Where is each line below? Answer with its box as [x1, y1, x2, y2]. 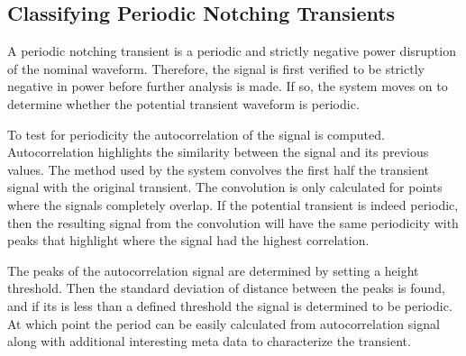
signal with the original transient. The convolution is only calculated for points [7, 178, 443, 196]
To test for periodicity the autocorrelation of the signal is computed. [7, 124, 385, 143]
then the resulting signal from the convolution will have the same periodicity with [7, 213, 459, 232]
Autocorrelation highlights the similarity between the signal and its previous [7, 142, 429, 161]
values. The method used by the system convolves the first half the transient [7, 160, 430, 178]
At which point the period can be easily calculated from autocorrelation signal [7, 314, 440, 333]
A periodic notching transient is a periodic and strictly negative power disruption [7, 41, 456, 60]
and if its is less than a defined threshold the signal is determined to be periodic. [7, 296, 452, 315]
